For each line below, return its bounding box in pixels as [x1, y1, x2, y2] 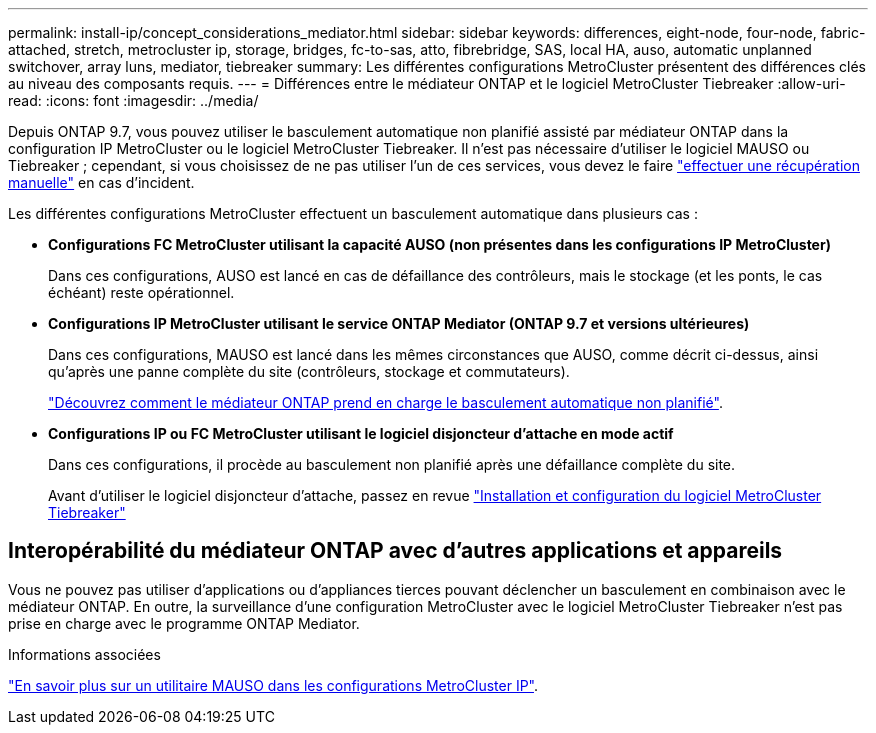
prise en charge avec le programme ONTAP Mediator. [8, 614, 360, 632]
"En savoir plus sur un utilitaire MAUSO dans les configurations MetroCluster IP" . [8, 676, 539, 694]
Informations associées [8, 645, 161, 663]
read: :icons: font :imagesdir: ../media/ [8, 92, 259, 109]
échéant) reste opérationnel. [48, 284, 235, 301]
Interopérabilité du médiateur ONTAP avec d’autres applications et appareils [8, 538, 783, 564]
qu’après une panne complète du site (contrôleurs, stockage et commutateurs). [48, 363, 570, 380]
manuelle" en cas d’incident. [8, 174, 195, 191]
